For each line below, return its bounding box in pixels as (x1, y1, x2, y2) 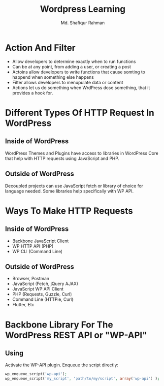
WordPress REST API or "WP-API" (5, 329, 147, 341)
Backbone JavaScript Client (12, 238, 69, 244)
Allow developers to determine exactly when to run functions (12, 58, 136, 64)
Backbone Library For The (5, 319, 113, 330)
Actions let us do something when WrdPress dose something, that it (12, 85, 150, 91)
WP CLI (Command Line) (12, 248, 63, 254)
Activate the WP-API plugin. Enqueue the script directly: (5, 362, 119, 368)
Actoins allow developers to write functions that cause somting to (12, 69, 145, 75)
